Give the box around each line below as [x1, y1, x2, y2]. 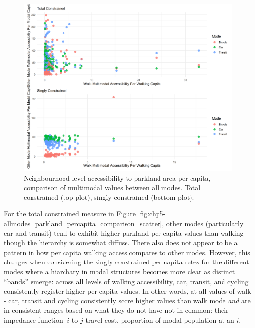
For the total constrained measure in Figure [4, 208, 136, 219]
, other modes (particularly [162, 218, 244, 229]
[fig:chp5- [138, 208, 166, 219]
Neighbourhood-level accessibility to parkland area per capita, [24, 172, 211, 183]
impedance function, [4, 315, 65, 325]
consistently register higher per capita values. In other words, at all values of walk [4, 286, 251, 296]
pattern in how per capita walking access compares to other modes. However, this [4, 247, 250, 257]
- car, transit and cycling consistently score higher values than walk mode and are [4, 295, 251, 305]
